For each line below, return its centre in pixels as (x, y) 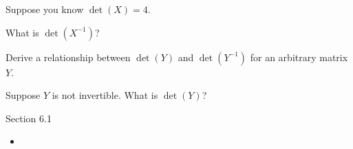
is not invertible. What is (105, 95)
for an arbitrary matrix (299, 57)
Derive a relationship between (68, 57)
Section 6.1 (29, 118)
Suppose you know (45, 9)
